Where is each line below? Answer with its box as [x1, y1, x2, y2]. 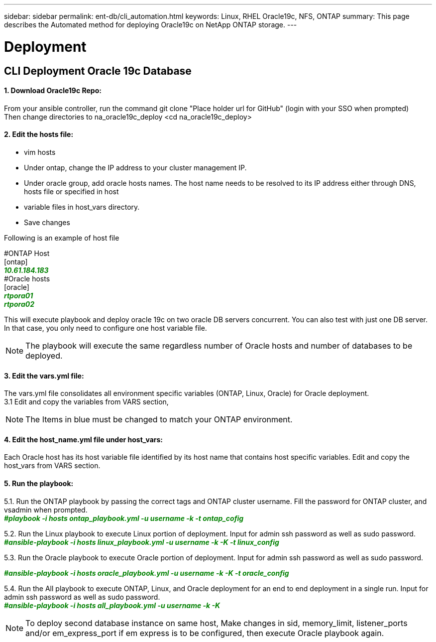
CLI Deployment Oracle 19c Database [4, 64, 192, 77]
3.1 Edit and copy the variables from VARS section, [4, 397, 169, 406]
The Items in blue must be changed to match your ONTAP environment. [25, 414, 293, 425]
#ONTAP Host [4, 249, 50, 257]
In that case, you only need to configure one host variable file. [4, 323, 207, 332]
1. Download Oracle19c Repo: [4, 86, 102, 95]
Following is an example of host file [4, 233, 119, 242]
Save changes [24, 218, 70, 227]
